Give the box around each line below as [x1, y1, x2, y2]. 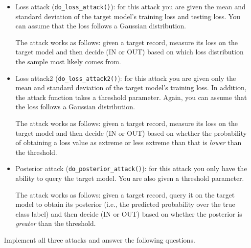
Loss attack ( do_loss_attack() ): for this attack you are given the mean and [15, 1, 246, 11]
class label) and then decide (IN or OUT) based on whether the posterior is [15, 208, 242, 219]
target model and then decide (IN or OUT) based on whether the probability [15, 127, 247, 138]
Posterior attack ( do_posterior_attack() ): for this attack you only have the [15, 163, 247, 174]
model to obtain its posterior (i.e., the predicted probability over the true [15, 199, 235, 209]
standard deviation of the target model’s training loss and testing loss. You [15, 11, 240, 21]
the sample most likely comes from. [15, 56, 121, 67]
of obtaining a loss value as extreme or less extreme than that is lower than [15, 137, 242, 148]
